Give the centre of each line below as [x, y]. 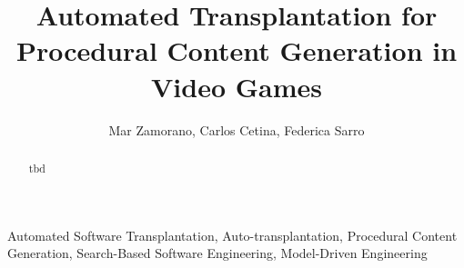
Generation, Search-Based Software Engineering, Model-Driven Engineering [217, 253]
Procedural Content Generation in [237, 50]
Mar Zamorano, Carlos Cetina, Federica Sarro [237, 129]
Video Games [237, 86]
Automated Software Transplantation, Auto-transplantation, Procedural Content [232, 235]
